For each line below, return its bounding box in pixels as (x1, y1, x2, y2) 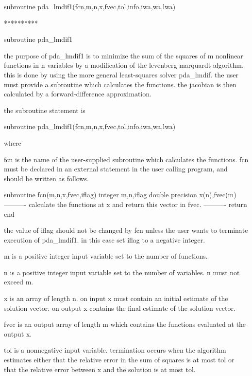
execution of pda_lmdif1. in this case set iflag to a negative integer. (4, 234, 205, 244)
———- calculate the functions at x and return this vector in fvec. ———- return (4, 199, 247, 209)
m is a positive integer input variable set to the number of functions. (4, 251, 208, 261)
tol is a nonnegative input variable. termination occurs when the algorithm (4, 345, 226, 355)
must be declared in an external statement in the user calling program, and (4, 164, 228, 174)
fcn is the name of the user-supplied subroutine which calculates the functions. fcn (4, 154, 249, 164)
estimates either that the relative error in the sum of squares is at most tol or (4, 355, 235, 365)
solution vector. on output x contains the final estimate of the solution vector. (4, 302, 235, 313)
